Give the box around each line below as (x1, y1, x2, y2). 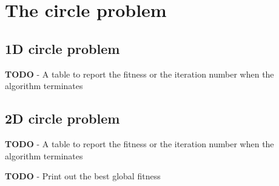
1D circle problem (5, 39, 120, 58)
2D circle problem (5, 109, 120, 128)
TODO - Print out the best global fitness (5, 170, 161, 182)
